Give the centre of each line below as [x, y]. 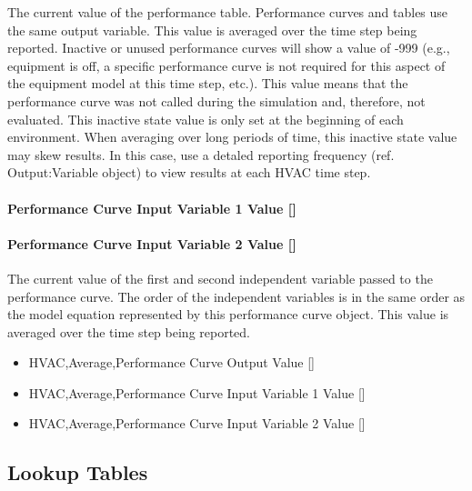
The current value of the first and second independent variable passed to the [220, 278]
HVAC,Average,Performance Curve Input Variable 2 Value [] [197, 423]
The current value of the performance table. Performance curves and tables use [228, 12]
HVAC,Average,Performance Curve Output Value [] [172, 362]
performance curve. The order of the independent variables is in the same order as [236, 296]
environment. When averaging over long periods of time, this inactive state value [232, 137]
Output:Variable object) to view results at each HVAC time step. [189, 172]
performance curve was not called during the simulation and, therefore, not [216, 100]
